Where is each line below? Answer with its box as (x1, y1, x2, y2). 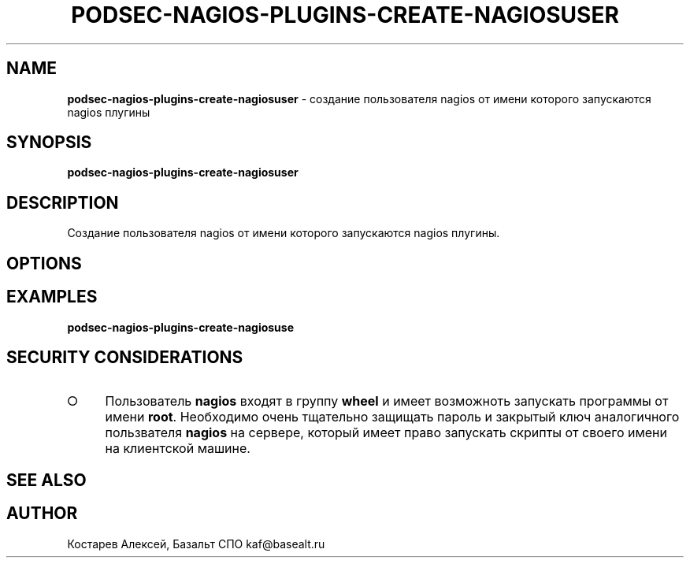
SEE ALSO (6, 469, 87, 490)
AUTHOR (6, 503, 78, 524)
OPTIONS (6, 253, 82, 273)
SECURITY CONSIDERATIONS (6, 347, 243, 367)
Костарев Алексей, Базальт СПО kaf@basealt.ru (67, 536, 325, 551)
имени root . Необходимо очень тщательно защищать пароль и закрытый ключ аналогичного (105, 409, 680, 425)
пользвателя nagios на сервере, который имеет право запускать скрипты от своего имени (105, 425, 667, 441)
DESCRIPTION (6, 192, 119, 213)
